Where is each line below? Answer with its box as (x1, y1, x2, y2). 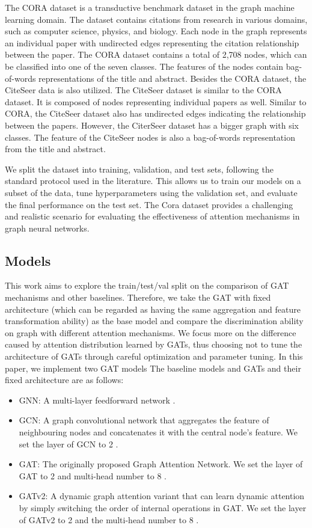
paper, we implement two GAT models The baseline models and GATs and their (5, 361, 301, 374)
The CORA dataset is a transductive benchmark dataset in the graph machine (5, 1, 295, 13)
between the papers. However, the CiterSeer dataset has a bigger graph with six (5, 118, 299, 131)
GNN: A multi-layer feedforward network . (19, 393, 176, 406)
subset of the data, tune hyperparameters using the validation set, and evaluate (5, 186, 298, 198)
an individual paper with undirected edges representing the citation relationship (5, 36, 299, 49)
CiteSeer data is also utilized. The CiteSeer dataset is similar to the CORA (5, 84, 282, 96)
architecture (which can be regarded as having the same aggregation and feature (5, 302, 301, 315)
